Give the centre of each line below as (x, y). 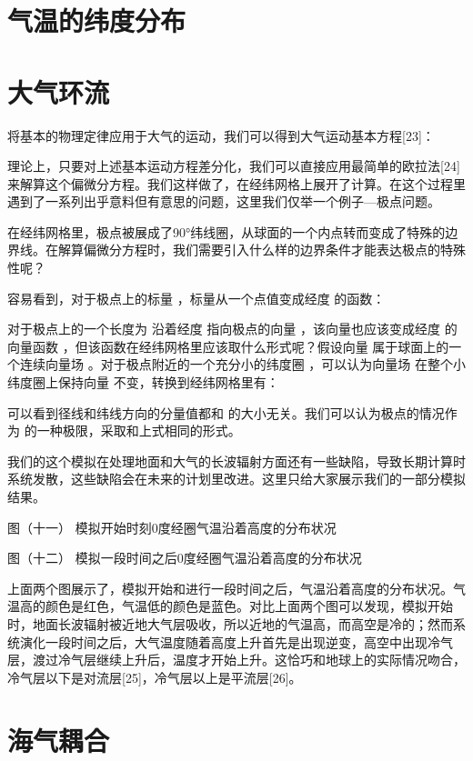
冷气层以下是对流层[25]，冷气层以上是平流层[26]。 (155, 677)
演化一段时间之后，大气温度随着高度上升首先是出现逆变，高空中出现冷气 (236, 641)
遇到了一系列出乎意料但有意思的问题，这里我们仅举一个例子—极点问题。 (224, 201)
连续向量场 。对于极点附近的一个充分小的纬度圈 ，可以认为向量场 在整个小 (242, 364)
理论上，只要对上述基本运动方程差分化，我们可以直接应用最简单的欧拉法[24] (234, 166)
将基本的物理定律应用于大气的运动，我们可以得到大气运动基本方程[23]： (221, 135)
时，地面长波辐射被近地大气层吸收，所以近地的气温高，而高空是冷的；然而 (230, 623)
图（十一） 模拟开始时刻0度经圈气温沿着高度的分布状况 (172, 527)
